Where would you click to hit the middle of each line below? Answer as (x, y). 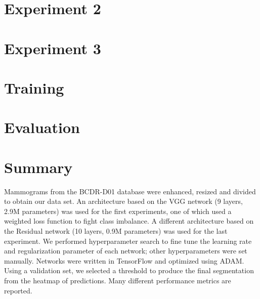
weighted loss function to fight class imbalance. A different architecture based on (129, 221)
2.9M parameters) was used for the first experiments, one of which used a (118, 211)
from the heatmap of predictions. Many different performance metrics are (118, 280)
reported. (18, 290)
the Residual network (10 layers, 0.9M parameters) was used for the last (116, 231)
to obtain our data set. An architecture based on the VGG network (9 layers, (123, 201)
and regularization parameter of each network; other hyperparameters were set (126, 251)
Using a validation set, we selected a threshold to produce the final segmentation (129, 270)
